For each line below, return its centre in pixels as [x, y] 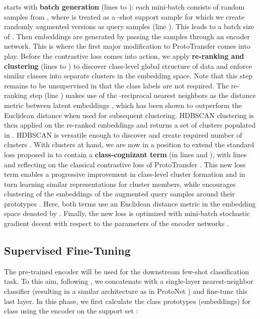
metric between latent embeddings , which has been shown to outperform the [123, 105]
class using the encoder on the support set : [71, 311]
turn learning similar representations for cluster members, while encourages [120, 184]
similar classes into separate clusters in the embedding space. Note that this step [128, 76]
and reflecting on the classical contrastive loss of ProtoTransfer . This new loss [125, 164]
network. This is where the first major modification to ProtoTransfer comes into [127, 46]
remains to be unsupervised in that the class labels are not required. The [116, 85]
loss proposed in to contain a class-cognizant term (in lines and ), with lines [125, 154]
